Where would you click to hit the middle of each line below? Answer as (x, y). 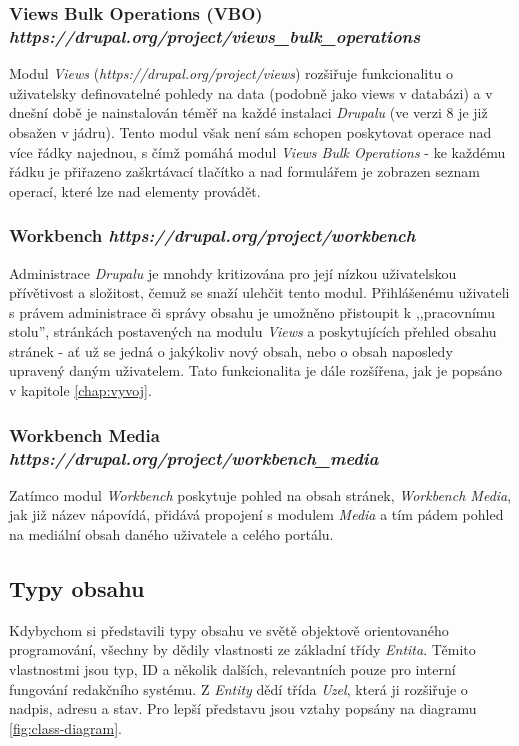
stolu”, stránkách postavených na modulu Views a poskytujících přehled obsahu (253, 331)
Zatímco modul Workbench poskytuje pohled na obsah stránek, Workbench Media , (260, 494)
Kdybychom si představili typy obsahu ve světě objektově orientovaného (229, 629)
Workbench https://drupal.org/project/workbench (212, 235)
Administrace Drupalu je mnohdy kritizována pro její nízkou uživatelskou (233, 272)
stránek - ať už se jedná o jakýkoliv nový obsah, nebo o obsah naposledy (231, 350)
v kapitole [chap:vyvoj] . (80, 390)
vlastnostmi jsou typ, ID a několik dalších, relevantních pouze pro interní (232, 668)
